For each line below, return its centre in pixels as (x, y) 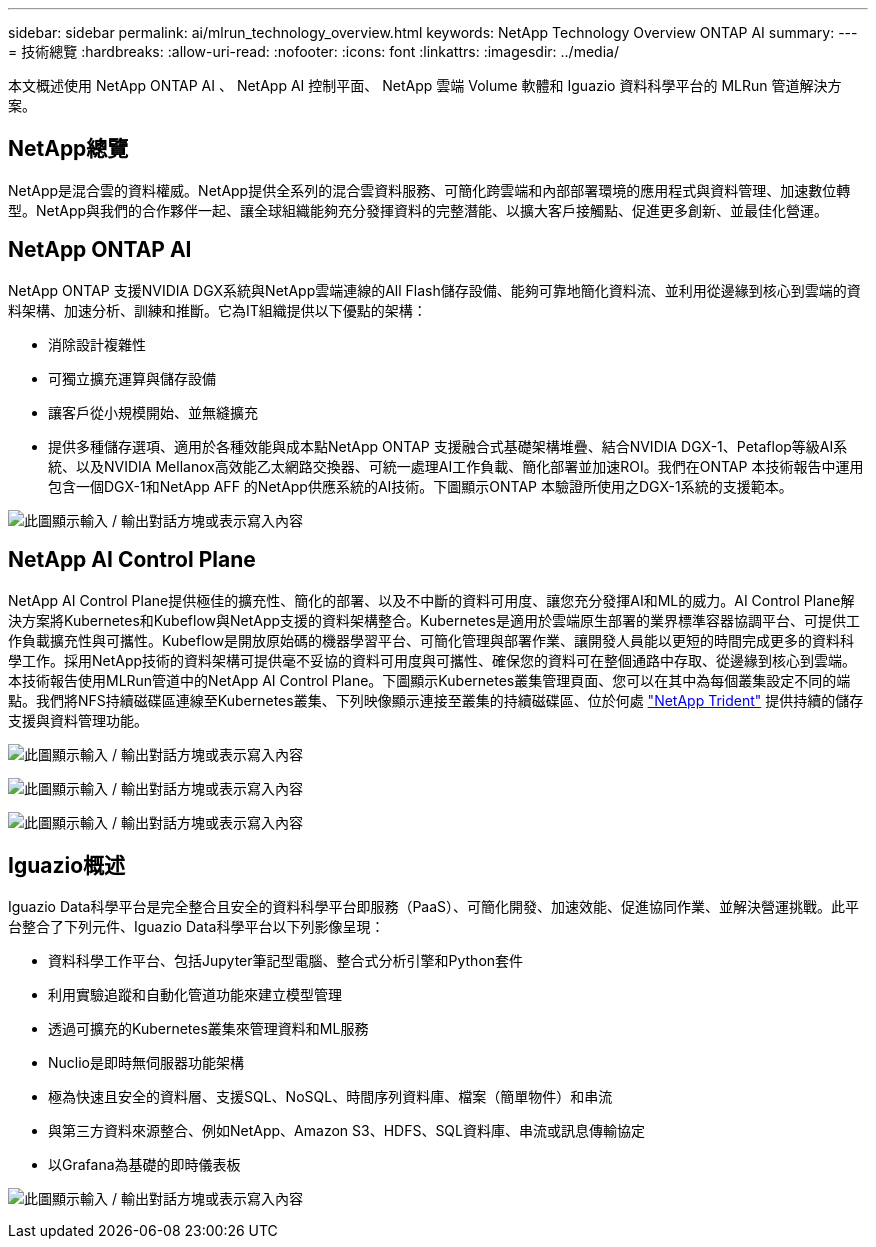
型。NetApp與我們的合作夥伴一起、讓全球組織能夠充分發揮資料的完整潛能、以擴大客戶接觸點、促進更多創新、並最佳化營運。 (418, 210)
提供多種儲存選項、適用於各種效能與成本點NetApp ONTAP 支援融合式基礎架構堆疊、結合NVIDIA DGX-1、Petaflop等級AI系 (448, 446)
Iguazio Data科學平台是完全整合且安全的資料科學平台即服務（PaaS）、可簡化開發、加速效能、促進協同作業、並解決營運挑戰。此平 (434, 907)
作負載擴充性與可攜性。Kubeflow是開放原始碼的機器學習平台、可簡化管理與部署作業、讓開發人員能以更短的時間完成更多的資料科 (431, 640)
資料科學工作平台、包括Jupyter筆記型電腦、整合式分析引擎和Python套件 (286, 961)
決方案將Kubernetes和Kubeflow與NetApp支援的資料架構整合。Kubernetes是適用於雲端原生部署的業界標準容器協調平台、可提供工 (434, 620)
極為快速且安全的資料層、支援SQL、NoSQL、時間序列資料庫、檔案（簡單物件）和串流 (330, 1097)
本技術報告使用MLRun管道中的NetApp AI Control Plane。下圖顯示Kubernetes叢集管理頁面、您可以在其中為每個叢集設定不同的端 (429, 680)
